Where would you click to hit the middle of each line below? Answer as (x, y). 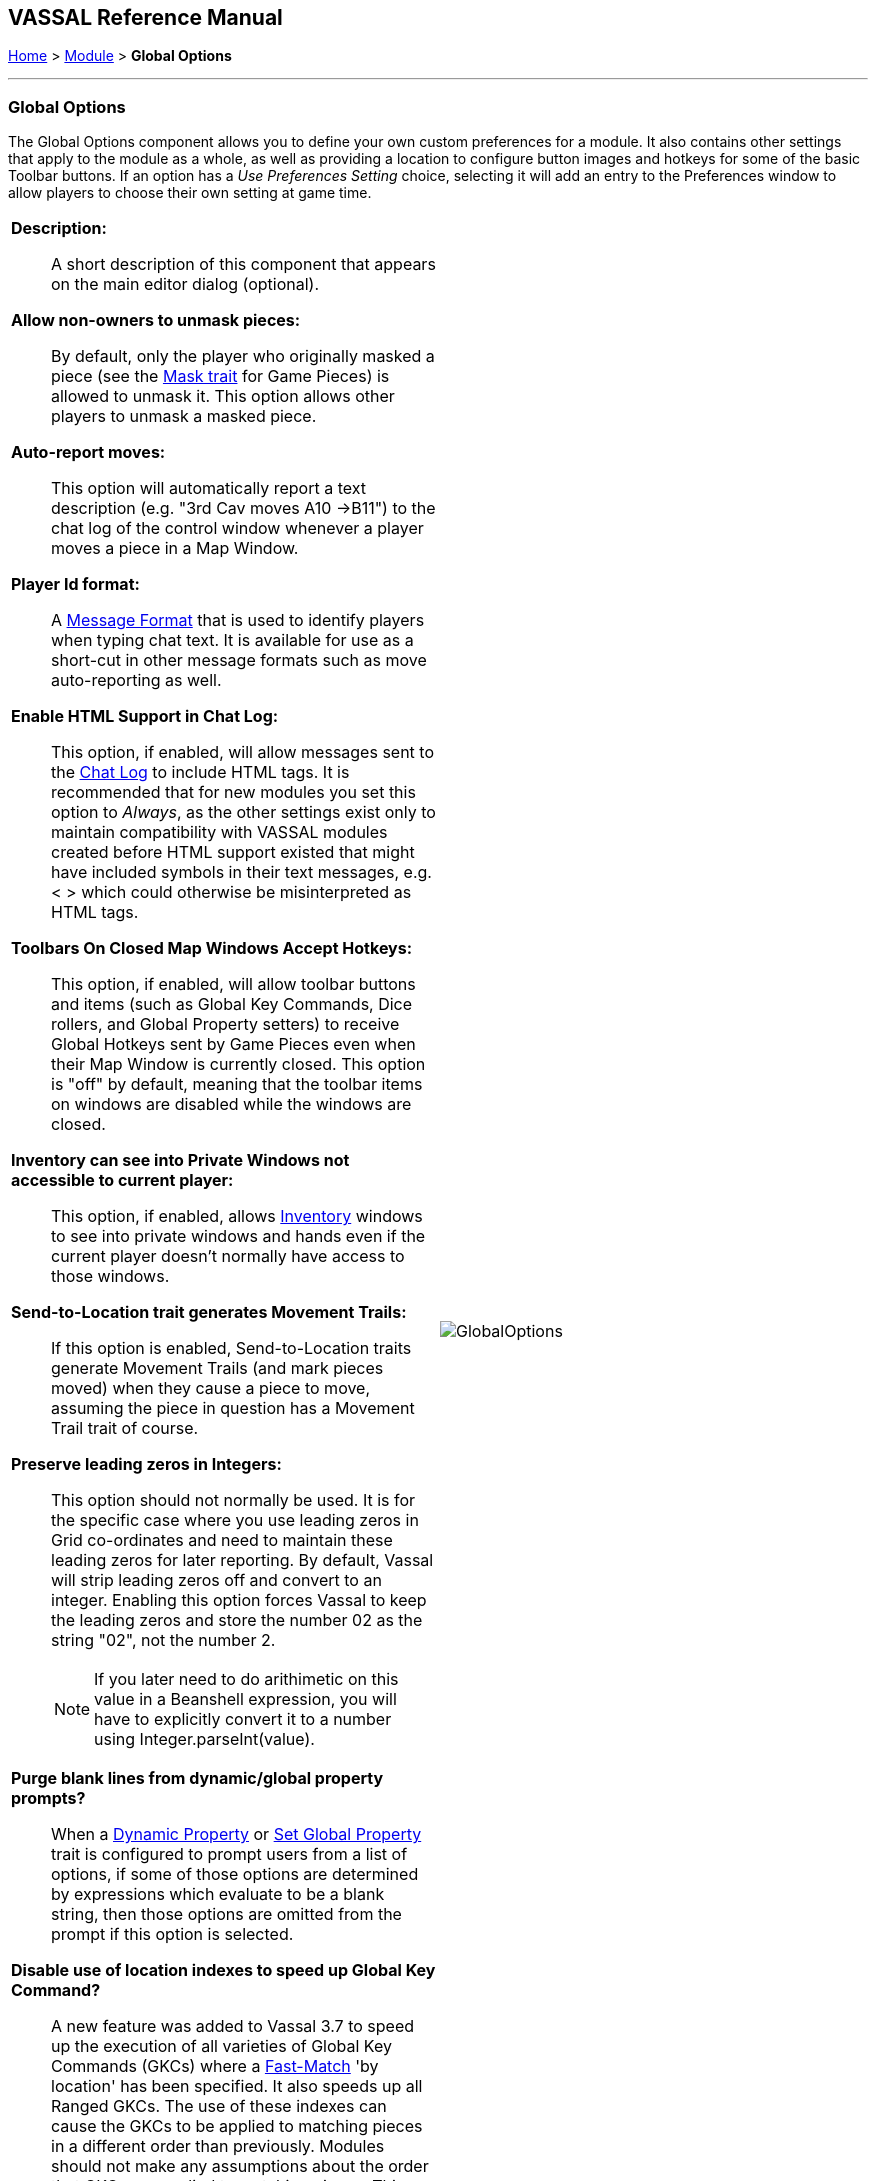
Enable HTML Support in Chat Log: (145, 716)
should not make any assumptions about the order (240, 2166)
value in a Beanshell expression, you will (245, 1699)
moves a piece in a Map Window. (175, 548)
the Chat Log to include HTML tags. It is (200, 772)
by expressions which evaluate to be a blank (218, 1894)
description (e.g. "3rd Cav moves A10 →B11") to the (243, 508)
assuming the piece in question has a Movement (233, 1408)
